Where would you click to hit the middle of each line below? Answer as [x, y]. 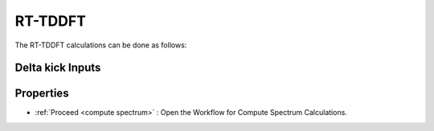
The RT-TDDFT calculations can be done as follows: [101, 45]
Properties [42, 94]
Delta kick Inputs [58, 68]
